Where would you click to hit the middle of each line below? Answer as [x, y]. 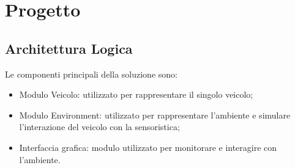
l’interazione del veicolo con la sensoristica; [99, 127]
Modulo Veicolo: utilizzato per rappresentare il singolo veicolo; [136, 94]
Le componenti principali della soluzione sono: [91, 74]
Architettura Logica [69, 48]
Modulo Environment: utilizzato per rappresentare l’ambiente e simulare [155, 115]
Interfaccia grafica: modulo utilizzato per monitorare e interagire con [148, 147]
